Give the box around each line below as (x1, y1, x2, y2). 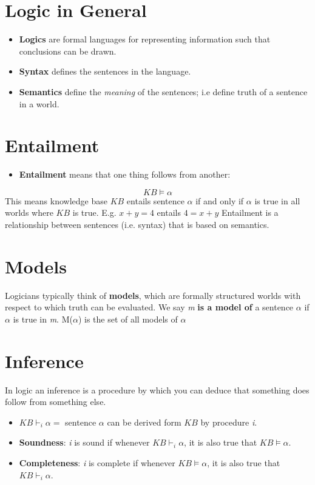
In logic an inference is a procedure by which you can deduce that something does (5, 383, 310, 396)
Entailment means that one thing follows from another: (19, 168, 231, 181)
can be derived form (107, 415, 181, 428)
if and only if (195, 194, 244, 207)
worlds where (5, 206, 53, 219)
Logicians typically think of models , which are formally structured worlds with (5, 289, 301, 301)
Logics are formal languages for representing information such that (19, 33, 271, 45)
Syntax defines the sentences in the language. (19, 65, 191, 78)
